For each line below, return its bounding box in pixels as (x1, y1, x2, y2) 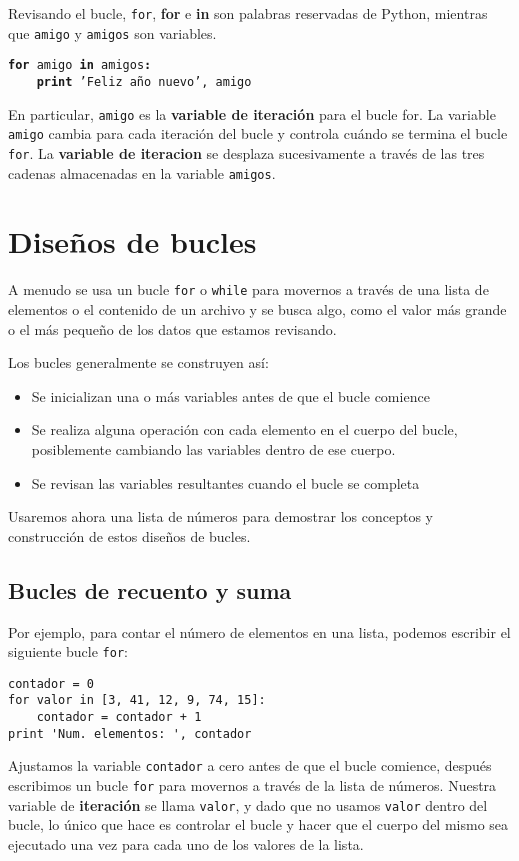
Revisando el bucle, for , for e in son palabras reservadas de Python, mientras (8, 3, 488, 23)
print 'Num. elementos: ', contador (8, 726, 252, 741)
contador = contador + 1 (36, 710, 202, 725)
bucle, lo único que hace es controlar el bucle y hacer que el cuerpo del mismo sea (8, 814, 509, 835)
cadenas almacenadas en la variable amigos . (8, 162, 276, 183)
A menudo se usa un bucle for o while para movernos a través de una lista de (8, 279, 489, 300)
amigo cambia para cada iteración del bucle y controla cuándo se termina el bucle (8, 123, 508, 144)
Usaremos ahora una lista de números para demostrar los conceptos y (8, 506, 434, 527)
